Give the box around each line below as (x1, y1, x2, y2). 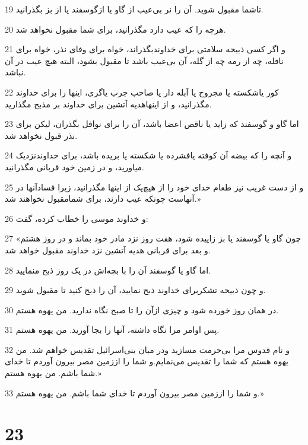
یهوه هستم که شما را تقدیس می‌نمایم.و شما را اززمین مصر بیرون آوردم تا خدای (5, 355, 288, 367)
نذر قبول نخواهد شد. (5, 129, 78, 141)
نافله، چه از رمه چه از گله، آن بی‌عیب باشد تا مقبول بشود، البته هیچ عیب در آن (5, 54, 284, 66)
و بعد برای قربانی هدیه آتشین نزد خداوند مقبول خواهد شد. (5, 243, 211, 256)
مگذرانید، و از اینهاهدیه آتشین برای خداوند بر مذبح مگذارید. (5, 97, 212, 110)
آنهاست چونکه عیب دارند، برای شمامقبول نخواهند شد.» (5, 192, 201, 205)
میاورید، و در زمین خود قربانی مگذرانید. (5, 160, 145, 173)
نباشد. (5, 66, 26, 78)
